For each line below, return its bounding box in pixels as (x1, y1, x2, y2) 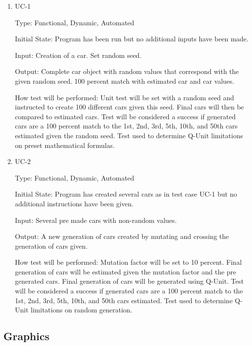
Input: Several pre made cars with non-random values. (15, 215, 177, 225)
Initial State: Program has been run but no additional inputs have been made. (15, 34, 249, 44)
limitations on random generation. (31, 305, 132, 315)
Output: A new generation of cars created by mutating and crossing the (15, 231, 229, 241)
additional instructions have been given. (15, 198, 134, 208)
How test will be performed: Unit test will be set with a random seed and (15, 92, 234, 102)
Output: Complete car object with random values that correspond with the (15, 66, 239, 76)
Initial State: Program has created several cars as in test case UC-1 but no (15, 189, 237, 199)
